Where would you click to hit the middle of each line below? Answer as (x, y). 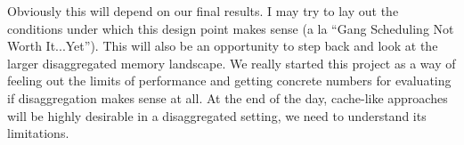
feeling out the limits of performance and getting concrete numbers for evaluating (229, 81)
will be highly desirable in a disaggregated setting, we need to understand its (217, 115)
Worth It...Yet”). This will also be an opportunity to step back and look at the (223, 46)
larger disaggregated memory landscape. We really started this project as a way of (232, 63)
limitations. (38, 133)
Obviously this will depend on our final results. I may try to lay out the (203, 11)
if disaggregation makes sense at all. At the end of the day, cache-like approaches (228, 97)
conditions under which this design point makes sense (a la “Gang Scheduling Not (231, 28)
